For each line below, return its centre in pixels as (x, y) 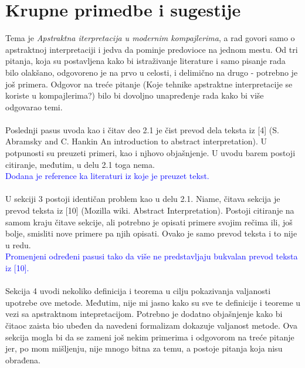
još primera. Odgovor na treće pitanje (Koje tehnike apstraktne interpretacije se (149, 84)
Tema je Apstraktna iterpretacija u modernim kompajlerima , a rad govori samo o (150, 38)
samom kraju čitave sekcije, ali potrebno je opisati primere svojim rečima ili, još (149, 222)
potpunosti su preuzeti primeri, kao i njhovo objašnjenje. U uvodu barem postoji (150, 153)
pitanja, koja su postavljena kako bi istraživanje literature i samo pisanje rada (145, 61)
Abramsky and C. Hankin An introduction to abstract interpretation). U (136, 141)
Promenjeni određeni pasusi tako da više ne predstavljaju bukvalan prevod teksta (152, 256)
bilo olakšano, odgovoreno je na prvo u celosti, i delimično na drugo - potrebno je (152, 72)
